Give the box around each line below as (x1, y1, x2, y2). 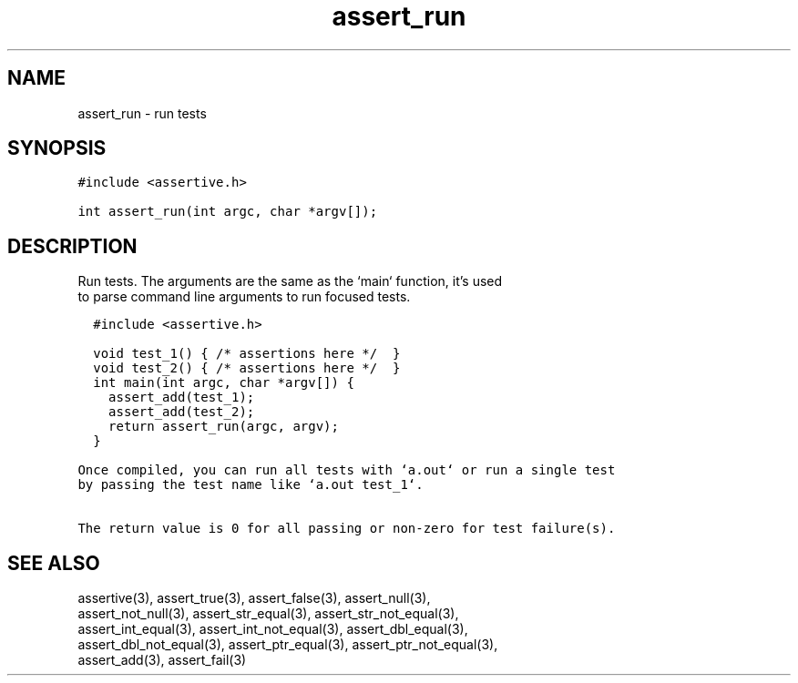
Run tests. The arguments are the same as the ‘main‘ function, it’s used (77, 273, 503, 290)
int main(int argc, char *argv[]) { (93, 375, 354, 391)
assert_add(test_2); (108, 404, 255, 420)
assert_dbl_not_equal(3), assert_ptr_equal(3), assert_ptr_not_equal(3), (77, 637, 498, 653)
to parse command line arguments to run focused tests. (77, 289, 411, 305)
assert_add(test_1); (108, 390, 255, 405)
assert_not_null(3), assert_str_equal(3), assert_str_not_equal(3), (77, 606, 459, 622)
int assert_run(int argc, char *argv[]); (77, 204, 378, 219)
